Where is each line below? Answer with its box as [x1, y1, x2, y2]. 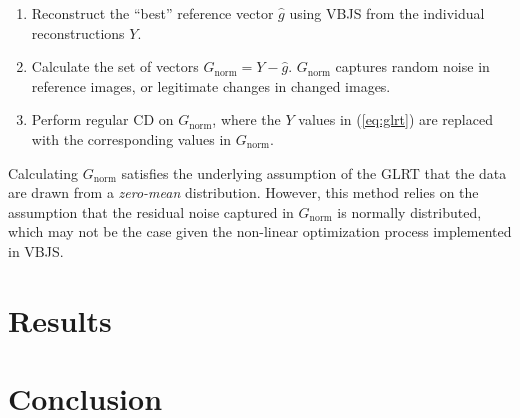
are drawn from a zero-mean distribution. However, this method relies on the [8, 182, 479, 203]
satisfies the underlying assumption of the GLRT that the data [121, 162, 507, 183]
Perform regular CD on [31, 109, 174, 130]
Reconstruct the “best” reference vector [31, 3, 274, 23]
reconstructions [31, 22, 125, 43]
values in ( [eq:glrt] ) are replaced [298, 109, 493, 130]
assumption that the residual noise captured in [8, 201, 294, 222]
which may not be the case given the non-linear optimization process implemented [8, 221, 512, 242]
